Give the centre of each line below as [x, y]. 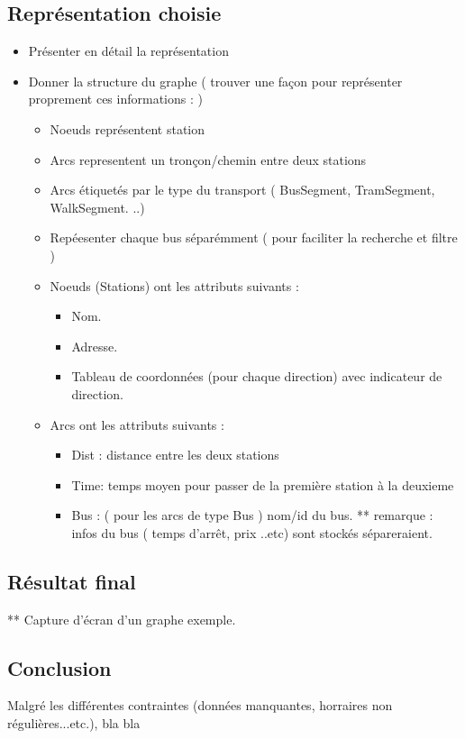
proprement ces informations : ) [115, 99]
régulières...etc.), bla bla [74, 723]
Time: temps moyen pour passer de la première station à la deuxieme [263, 484]
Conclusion [59, 667]
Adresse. [95, 346]
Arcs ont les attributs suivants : [137, 424]
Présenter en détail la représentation [128, 51]
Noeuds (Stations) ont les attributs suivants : [174, 285]
